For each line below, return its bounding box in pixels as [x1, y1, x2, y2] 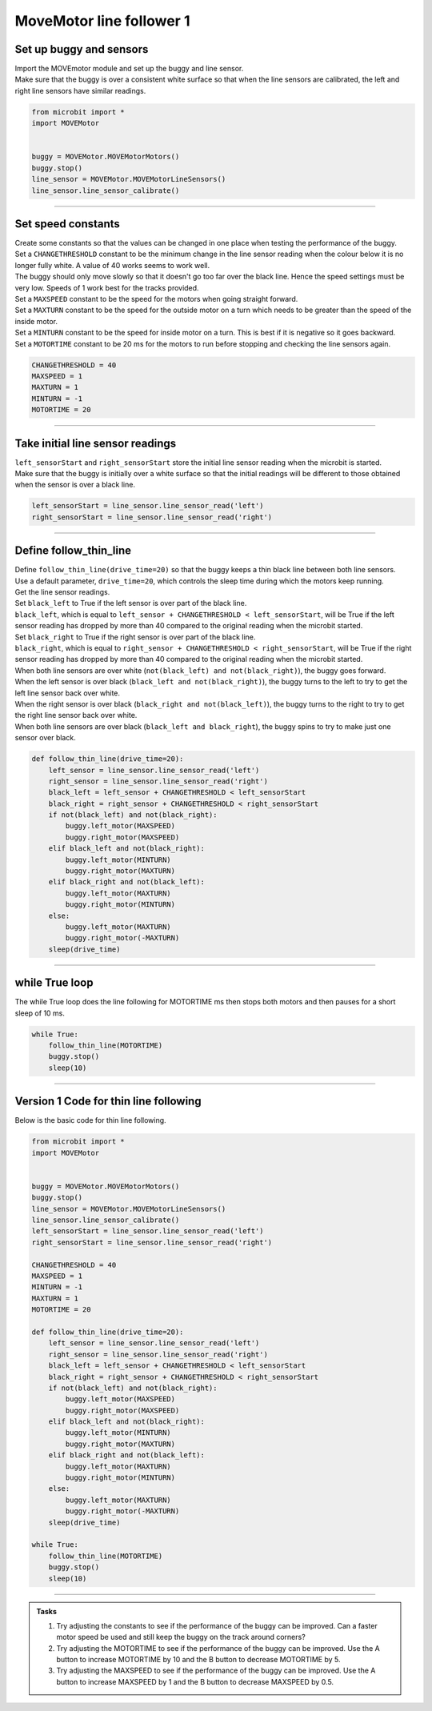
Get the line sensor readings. [14, 587, 110, 597]
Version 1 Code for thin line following [14, 1095, 202, 1108]
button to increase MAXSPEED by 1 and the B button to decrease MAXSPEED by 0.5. [56, 1677, 334, 1686]
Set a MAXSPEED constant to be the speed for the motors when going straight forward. [14, 295, 298, 304]
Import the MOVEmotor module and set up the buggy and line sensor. [14, 64, 244, 74]
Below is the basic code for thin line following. [14, 1116, 167, 1125]
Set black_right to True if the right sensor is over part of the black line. [14, 632, 256, 642]
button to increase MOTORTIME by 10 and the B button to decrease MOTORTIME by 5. [56, 1655, 341, 1665]
